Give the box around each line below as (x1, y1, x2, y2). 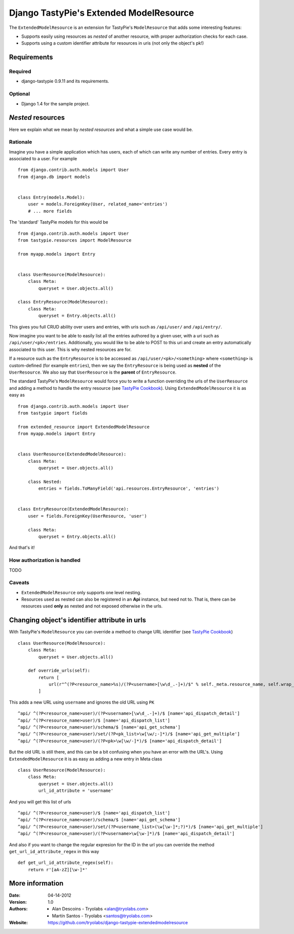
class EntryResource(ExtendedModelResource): (18, 506, 129, 512)
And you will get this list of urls (9, 799, 71, 805)
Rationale (9, 139, 32, 146)
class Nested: (27, 479, 62, 484)
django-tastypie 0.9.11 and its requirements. (21, 78, 110, 84)
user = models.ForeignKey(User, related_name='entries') (27, 202, 168, 207)
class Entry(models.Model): (18, 195, 85, 201)
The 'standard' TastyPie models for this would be (9, 219, 109, 225)
